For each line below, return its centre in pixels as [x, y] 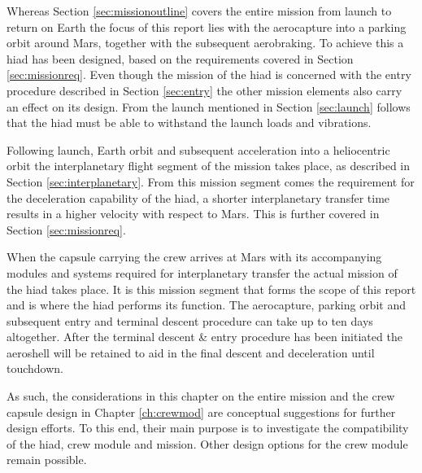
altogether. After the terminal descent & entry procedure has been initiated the [204, 337]
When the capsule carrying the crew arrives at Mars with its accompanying [194, 257]
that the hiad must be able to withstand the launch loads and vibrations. [189, 123]
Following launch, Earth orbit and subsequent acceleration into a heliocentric [198, 149]
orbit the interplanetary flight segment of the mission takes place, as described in [209, 166]
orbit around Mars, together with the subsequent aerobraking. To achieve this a [205, 43]
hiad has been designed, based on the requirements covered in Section [180, 58]
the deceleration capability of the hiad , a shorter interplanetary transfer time [198, 197]
